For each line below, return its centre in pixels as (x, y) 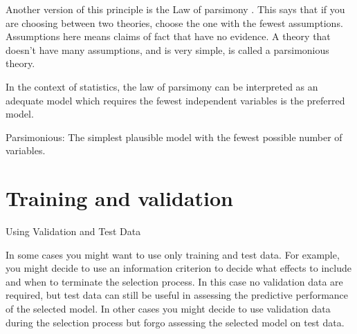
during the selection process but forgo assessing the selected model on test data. (175, 322)
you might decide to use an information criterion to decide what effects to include (178, 268)
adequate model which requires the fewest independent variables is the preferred (175, 100)
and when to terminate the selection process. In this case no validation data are (174, 281)
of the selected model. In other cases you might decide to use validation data (168, 309)
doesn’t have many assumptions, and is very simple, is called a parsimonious (167, 49)
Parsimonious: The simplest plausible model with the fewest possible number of (174, 137)
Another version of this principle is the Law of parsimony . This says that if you (175, 9)
